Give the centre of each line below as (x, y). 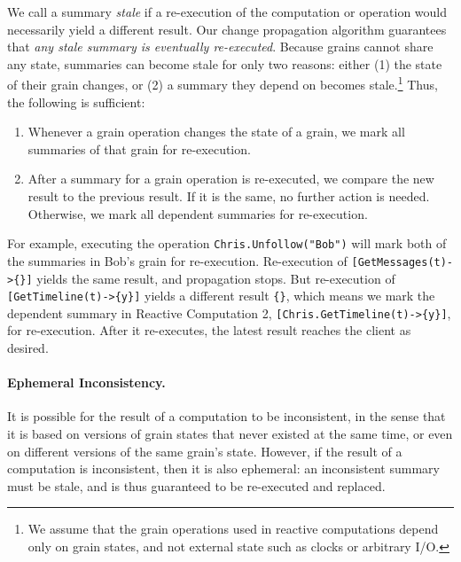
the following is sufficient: (76, 101)
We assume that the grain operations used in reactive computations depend (233, 529)
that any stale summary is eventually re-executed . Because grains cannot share (220, 47)
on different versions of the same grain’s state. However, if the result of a (205, 451)
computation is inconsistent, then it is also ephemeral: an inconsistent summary (223, 468)
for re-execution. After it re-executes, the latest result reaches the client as (209, 330)
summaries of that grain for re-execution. (139, 148)
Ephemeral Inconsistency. (86, 382)
